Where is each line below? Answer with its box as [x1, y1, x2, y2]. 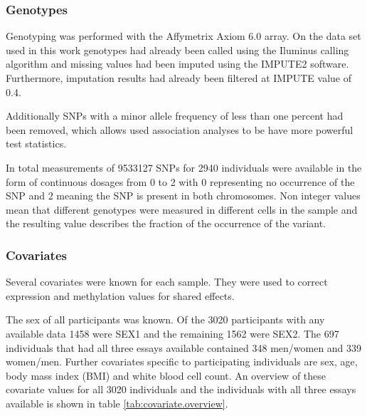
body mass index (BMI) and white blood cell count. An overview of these [6, 368, 326, 383]
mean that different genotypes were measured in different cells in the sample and [6, 202, 358, 217]
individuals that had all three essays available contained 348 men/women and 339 [6, 340, 362, 355]
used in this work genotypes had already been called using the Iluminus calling [6, 42, 349, 57]
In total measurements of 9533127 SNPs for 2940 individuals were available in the [6, 160, 362, 175]
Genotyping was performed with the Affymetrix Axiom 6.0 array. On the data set [6, 28, 361, 43]
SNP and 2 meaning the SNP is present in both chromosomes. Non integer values [6, 188, 361, 203]
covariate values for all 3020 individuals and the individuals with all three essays [6, 382, 356, 397]
